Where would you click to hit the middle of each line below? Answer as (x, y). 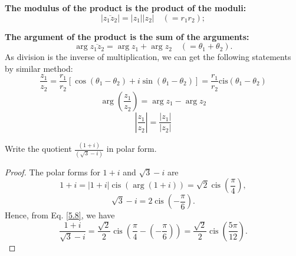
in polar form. (131, 149)
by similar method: (39, 68)
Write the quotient (38, 149)
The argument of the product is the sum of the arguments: (127, 36)
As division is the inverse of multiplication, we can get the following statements (148, 57)
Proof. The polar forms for (52, 172)
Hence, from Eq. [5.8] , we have (60, 215)
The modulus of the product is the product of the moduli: (126, 8)
